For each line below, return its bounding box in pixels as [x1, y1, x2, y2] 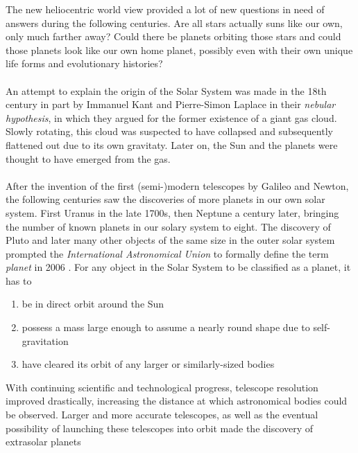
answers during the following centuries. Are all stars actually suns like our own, [6, 15, 343, 30]
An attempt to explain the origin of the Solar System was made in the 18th [6, 83, 327, 98]
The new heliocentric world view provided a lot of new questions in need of [6, 2, 325, 16]
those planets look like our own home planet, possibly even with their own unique [6, 42, 353, 57]
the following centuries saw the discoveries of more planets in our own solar [6, 192, 325, 206]
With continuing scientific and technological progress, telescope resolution [6, 380, 318, 394]
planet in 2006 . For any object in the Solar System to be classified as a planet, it [6, 260, 351, 274]
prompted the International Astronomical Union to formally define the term [6, 246, 329, 260]
